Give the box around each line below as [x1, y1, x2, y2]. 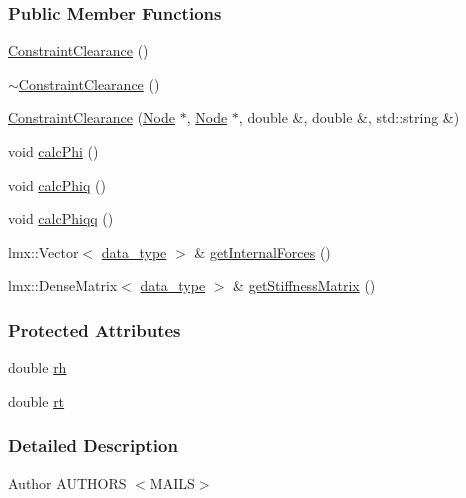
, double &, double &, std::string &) [238, 107, 460, 128]
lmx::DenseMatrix [8, 275, 118, 296]
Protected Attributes [8, 317, 181, 342]
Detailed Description [8, 433, 178, 458]
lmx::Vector [8, 241, 79, 262]
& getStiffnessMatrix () [233, 275, 376, 296]
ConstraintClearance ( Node [8, 107, 176, 128]
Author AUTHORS [8, 472, 127, 493]
